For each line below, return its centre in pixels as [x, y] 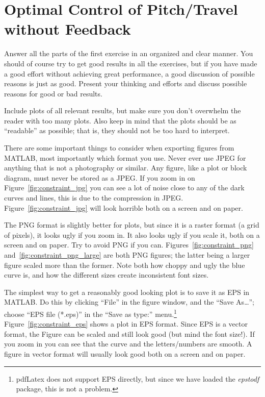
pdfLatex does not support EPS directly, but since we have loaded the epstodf [138, 378]
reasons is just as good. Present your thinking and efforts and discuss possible [126, 83]
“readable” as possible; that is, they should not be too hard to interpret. [117, 130]
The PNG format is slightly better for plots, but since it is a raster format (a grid [132, 225]
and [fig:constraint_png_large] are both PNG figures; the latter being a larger [127, 255]
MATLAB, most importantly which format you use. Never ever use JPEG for [125, 157]
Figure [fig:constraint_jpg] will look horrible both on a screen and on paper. [124, 207]
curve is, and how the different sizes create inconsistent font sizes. [107, 275]
